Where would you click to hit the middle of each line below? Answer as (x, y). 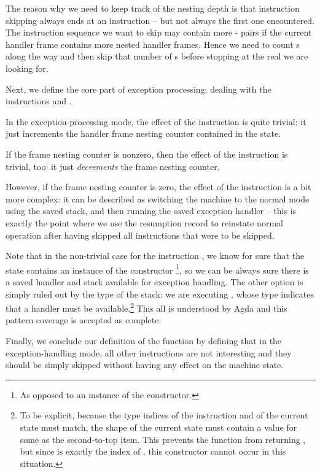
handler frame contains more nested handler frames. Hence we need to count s (153, 44)
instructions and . (39, 101)
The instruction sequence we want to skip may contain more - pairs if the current (159, 32)
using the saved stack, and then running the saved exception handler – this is (151, 211)
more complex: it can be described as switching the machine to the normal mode (158, 198)
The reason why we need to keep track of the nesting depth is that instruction (153, 8)
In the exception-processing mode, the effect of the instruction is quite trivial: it (156, 121)
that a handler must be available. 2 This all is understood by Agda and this (146, 307)
